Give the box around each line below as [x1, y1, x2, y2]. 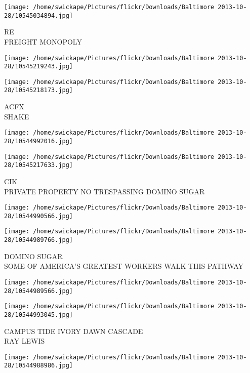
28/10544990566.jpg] [4, 212, 73, 220]
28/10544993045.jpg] [4, 311, 73, 318]
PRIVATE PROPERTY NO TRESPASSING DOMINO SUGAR [4, 186, 205, 196]
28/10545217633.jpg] [4, 161, 73, 169]
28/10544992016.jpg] [4, 137, 73, 145]
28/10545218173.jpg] [4, 87, 73, 94]
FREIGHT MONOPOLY [4, 36, 82, 47]
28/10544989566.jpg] [4, 287, 73, 295]
